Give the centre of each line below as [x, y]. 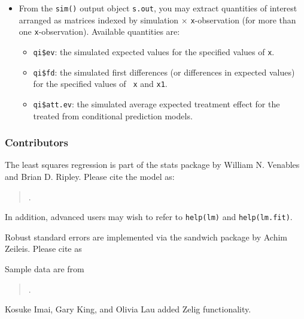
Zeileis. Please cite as [43, 249]
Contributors [37, 142]
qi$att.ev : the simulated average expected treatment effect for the [156, 103]
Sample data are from [45, 269]
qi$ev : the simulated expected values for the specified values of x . [154, 51]
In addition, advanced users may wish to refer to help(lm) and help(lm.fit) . [149, 217]
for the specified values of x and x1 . [100, 84]
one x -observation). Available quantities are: [99, 31]
